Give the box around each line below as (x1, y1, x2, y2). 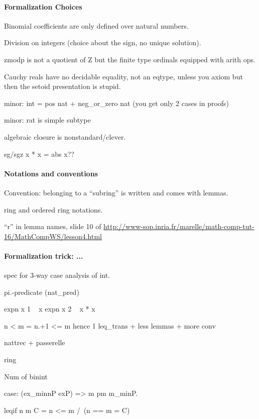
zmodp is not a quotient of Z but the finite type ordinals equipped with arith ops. (4, 54, 255, 64)
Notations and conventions (4, 168, 98, 178)
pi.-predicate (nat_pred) (4, 286, 79, 297)
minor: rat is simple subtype (4, 115, 91, 125)
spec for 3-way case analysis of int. (4, 270, 110, 280)
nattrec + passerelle (4, 337, 65, 348)
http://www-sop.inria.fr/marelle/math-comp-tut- (103, 221, 254, 232)
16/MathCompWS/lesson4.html (4, 231, 102, 241)
